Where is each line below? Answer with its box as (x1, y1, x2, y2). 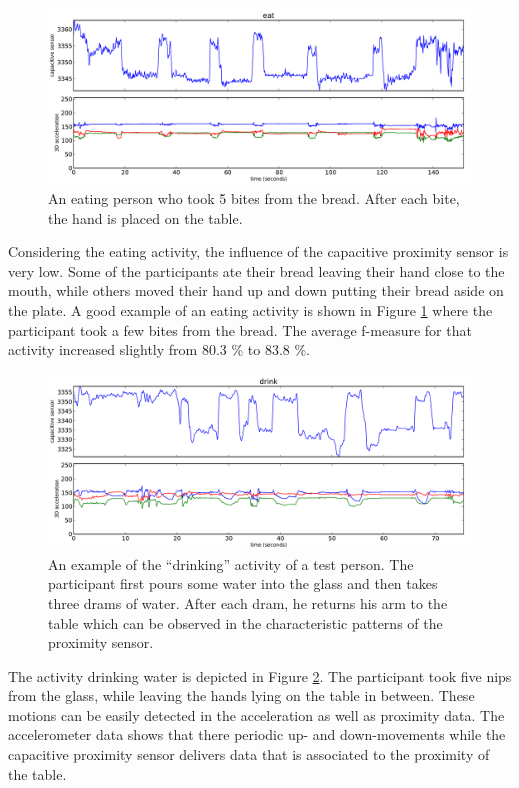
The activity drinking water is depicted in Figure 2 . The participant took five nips (8, 665, 512, 686)
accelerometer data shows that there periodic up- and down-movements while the (8, 724, 506, 745)
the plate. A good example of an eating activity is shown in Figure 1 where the (8, 299, 493, 320)
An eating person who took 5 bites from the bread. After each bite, (48, 187, 460, 208)
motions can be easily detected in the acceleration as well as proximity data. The (8, 704, 505, 725)
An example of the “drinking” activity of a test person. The (48, 553, 414, 574)
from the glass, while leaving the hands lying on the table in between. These (8, 685, 475, 706)
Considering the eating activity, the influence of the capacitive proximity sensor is (8, 241, 509, 262)
